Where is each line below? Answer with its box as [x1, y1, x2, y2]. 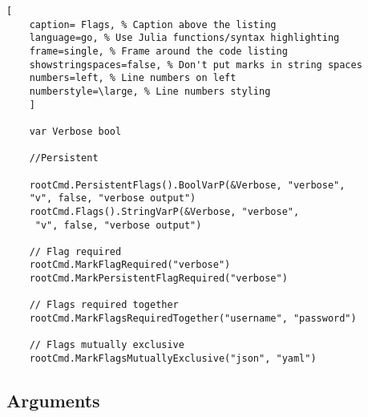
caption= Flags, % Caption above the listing [29, 18, 277, 30]
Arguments [6, 388, 100, 413]
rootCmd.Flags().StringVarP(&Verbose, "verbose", [29, 205, 300, 217]
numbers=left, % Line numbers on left [29, 72, 237, 84]
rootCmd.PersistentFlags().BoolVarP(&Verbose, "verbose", [29, 179, 346, 191]
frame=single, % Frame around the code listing [29, 45, 288, 57]
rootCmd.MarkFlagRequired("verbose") [29, 259, 231, 271]
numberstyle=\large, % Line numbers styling [29, 85, 271, 97]
